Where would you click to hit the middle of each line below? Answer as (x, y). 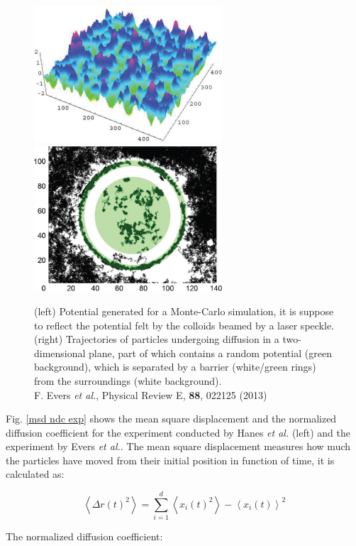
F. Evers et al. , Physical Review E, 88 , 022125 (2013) (151, 394)
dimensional (60, 353)
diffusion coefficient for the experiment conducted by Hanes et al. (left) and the (178, 432)
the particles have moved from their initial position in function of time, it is (170, 460)
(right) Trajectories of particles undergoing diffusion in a (157, 339)
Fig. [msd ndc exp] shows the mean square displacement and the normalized (171, 419)
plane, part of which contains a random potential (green (210, 353)
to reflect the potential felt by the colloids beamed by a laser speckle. (184, 325)
